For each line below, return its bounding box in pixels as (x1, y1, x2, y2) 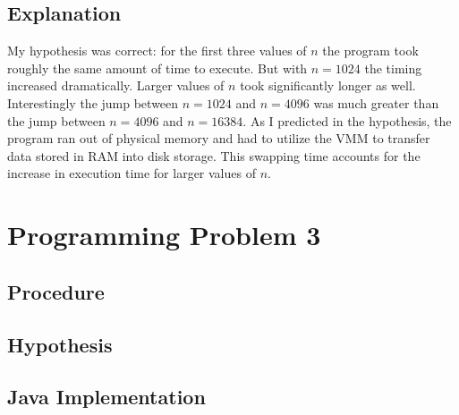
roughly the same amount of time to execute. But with (7, 58, 308, 77)
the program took (322, 41, 419, 60)
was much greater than (313, 93, 439, 112)
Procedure (7, 277, 105, 305)
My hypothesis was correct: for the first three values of (7, 41, 307, 60)
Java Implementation (7, 383, 206, 411)
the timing (364, 58, 422, 77)
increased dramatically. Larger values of (7, 76, 225, 95)
